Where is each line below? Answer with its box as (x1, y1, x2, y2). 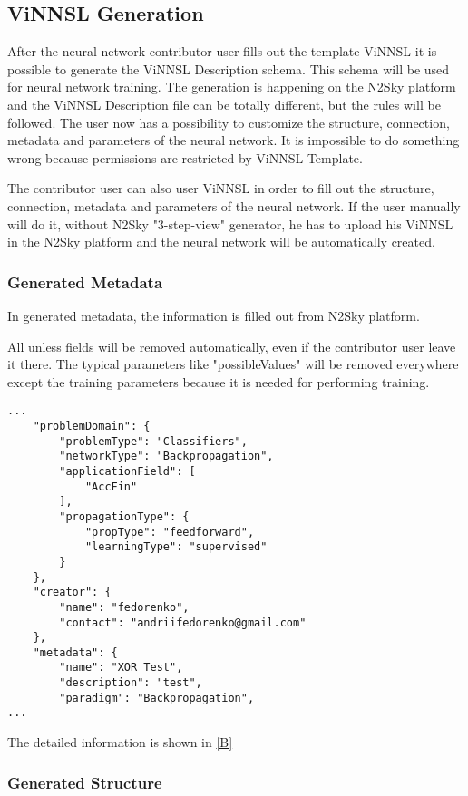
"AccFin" (84, 480, 138, 493)
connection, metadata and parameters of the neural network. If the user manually (7, 196, 461, 215)
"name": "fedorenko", (59, 600, 190, 614)
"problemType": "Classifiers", (59, 434, 248, 448)
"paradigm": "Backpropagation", (59, 691, 255, 704)
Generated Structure (7, 771, 162, 793)
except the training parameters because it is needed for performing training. (7, 372, 430, 391)
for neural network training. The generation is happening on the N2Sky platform (7, 77, 456, 96)
